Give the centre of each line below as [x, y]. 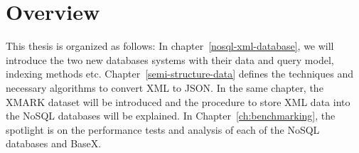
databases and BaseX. [54, 143]
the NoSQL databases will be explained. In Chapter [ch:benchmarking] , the [171, 116]
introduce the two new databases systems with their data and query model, [170, 59]
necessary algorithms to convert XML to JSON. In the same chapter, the [165, 87]
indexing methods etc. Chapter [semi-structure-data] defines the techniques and [179, 74]
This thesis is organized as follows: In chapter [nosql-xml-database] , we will [170, 46]
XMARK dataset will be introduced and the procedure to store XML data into [178, 101]
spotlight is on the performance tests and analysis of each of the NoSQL [163, 129]
